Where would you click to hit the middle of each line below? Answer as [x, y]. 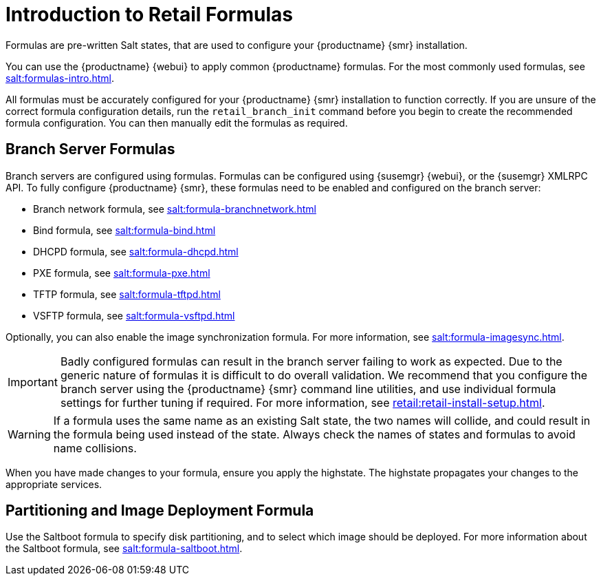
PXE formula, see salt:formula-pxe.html [122, 273]
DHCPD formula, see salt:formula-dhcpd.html [136, 251]
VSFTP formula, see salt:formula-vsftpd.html [134, 315]
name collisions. [95, 448]
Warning [29, 434]
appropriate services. [54, 484]
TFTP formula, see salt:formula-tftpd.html [127, 294]
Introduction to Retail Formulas [149, 14]
